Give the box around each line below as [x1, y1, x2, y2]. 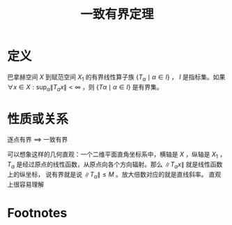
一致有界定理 [79, 6, 154, 22]
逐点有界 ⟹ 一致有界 [7, 136, 68, 144]
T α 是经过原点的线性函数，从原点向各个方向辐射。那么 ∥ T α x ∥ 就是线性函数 [7, 160, 223, 170]
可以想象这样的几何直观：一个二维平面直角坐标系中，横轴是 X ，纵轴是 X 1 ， [7, 150, 226, 161]
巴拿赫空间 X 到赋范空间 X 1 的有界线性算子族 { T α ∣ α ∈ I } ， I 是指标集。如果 [7, 73, 226, 82]
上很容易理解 [7, 180, 44, 189]
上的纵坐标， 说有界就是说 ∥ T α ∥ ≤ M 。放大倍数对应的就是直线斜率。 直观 [7, 170, 222, 180]
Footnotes [7, 205, 68, 221]
